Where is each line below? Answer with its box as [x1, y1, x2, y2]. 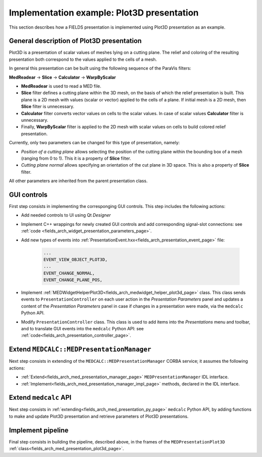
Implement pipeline [9, 426, 69, 434]
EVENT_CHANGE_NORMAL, [43, 270, 95, 276]
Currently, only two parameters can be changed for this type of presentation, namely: [9, 140, 180, 146]
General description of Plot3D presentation [9, 37, 142, 45]
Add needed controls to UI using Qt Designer [21, 212, 111, 218]
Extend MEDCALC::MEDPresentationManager [9, 345, 151, 354]
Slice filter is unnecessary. [21, 103, 75, 109]
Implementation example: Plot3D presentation [9, 7, 199, 18]
